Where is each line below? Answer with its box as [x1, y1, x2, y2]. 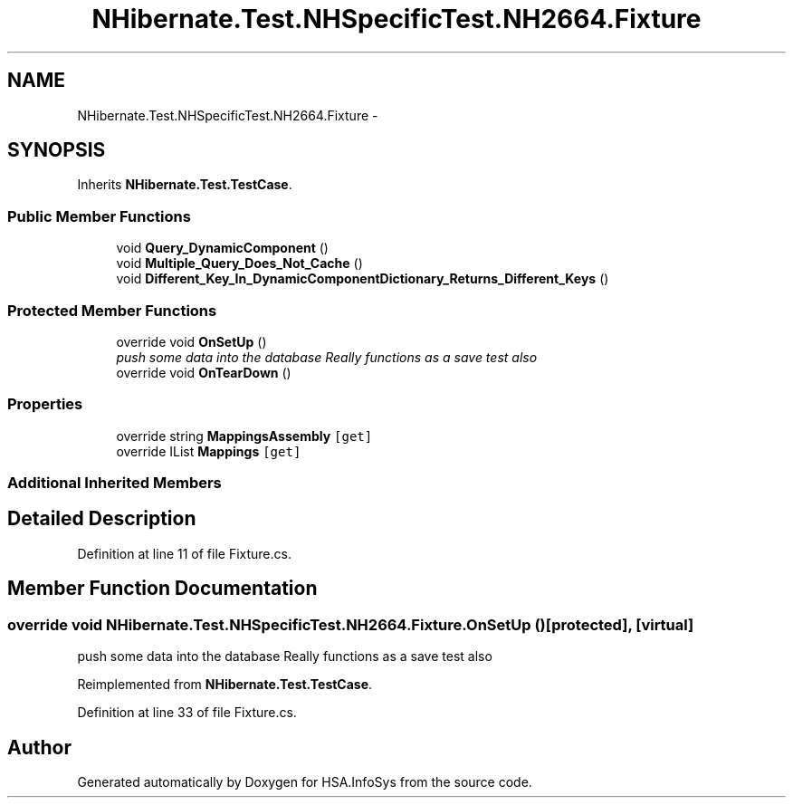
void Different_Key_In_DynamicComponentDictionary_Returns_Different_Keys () [116, 271, 609, 287]
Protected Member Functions [7, 301, 217, 320]
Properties [7, 395, 83, 414]
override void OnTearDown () [116, 364, 291, 380]
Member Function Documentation [7, 577, 318, 600]
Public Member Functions [7, 206, 191, 225]
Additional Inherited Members [7, 474, 222, 493]
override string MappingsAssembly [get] [116, 427, 373, 444]
